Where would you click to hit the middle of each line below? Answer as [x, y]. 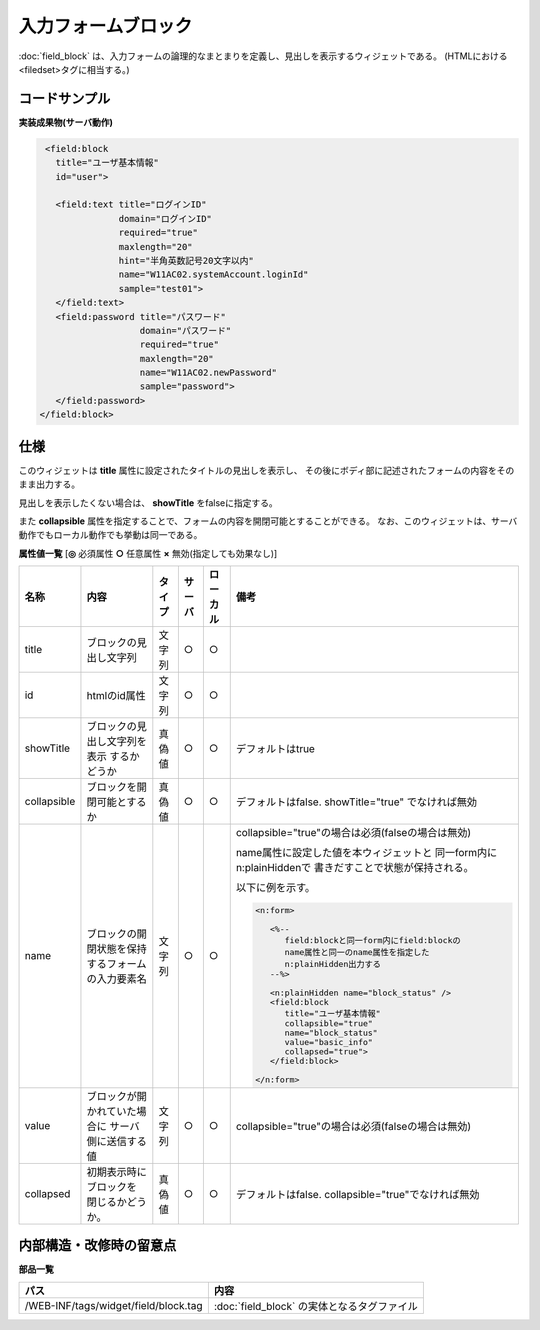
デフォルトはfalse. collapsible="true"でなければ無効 [357, 1194]
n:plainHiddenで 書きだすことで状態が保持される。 [354, 868]
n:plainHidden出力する [333, 963]
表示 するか [113, 757]
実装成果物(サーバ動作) [66, 122]
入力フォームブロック [105, 26]
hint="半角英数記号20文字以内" [186, 260]
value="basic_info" [329, 1041]
